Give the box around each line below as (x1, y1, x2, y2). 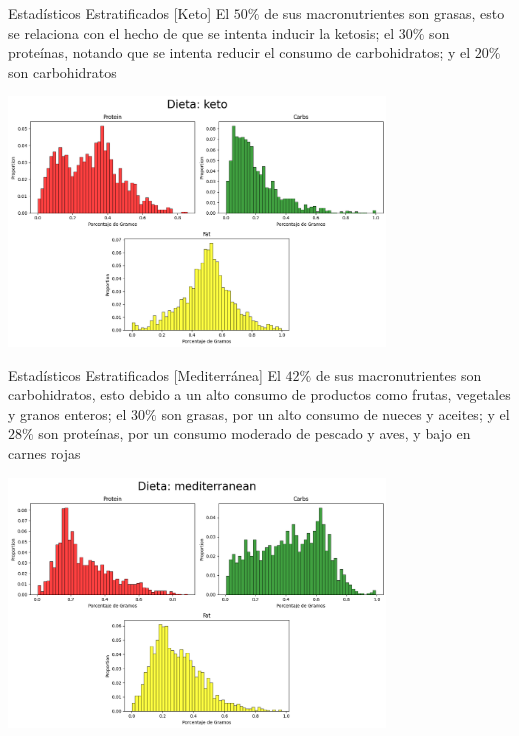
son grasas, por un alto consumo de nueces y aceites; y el (161, 403, 510, 424)
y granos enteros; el (8, 403, 127, 424)
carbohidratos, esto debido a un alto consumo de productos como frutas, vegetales (8, 384, 511, 405)
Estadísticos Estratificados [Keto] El (8, 3, 230, 23)
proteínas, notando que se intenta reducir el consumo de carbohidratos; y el (8, 42, 471, 63)
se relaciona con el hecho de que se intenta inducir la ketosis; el (8, 22, 395, 43)
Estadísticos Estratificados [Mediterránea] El (8, 364, 281, 385)
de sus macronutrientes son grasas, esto (264, 3, 505, 23)
